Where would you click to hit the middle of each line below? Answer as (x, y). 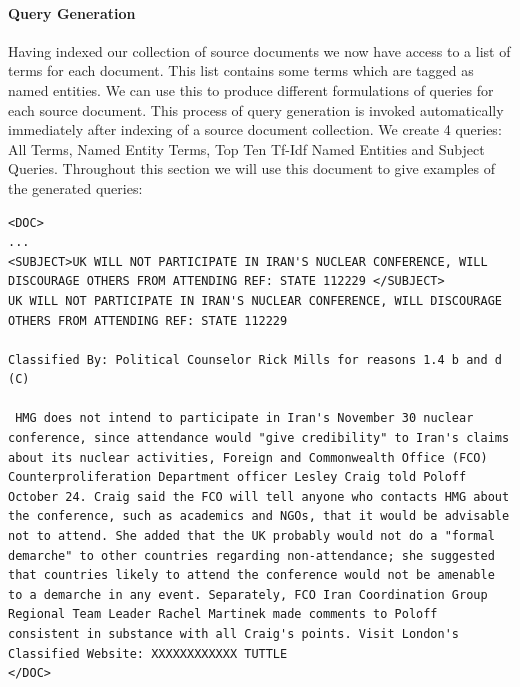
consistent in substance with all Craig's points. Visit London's (234, 634)
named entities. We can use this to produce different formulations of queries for (251, 89)
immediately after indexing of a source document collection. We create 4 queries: (255, 129)
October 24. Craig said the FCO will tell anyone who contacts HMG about (259, 496)
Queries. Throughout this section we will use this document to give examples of (252, 168)
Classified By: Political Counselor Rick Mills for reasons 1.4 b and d (255, 359)
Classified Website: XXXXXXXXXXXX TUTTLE (148, 653)
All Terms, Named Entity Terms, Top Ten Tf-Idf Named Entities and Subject (246, 148)
